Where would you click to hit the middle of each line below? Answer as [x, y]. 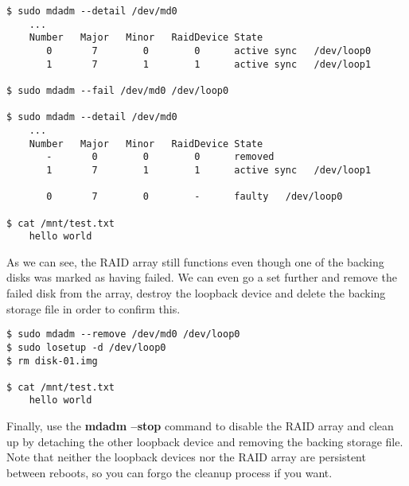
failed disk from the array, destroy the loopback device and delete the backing [196, 293]
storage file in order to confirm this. [93, 308]
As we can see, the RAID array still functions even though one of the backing [195, 261]
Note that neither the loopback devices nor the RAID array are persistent [186, 457]
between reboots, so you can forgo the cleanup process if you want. [169, 472]
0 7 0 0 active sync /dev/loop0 [209, 51]
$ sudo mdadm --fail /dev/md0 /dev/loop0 [118, 90]
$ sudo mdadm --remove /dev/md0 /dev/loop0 [123, 334]
